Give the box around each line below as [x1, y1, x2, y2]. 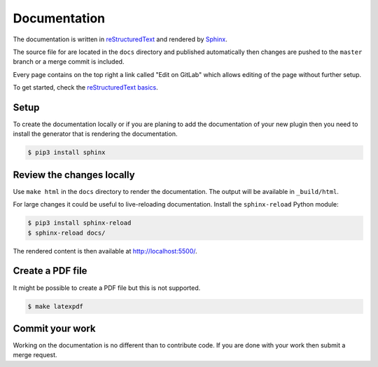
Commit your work [13, 322, 96, 334]
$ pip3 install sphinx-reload [27, 219, 132, 227]
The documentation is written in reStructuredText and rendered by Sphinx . [13, 35, 227, 43]
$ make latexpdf [27, 302, 84, 310]
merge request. [13, 351, 57, 359]
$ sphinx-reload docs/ [27, 228, 106, 237]
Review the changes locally [13, 169, 136, 181]
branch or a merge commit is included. [13, 57, 125, 66]
